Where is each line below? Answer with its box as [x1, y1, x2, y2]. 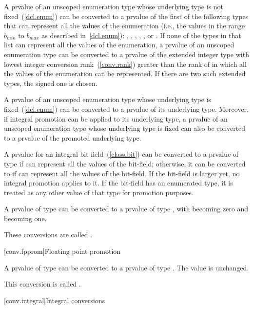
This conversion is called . [4, 279, 81, 289]
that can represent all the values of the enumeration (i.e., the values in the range [4, 21, 245, 31]
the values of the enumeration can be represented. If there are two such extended [4, 68, 246, 79]
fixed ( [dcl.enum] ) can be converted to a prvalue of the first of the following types [4, 11, 249, 21]
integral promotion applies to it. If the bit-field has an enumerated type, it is [4, 178, 233, 188]
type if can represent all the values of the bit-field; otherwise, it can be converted [4, 158, 246, 168]
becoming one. [4, 213, 47, 223]
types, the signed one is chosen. [4, 78, 97, 88]
